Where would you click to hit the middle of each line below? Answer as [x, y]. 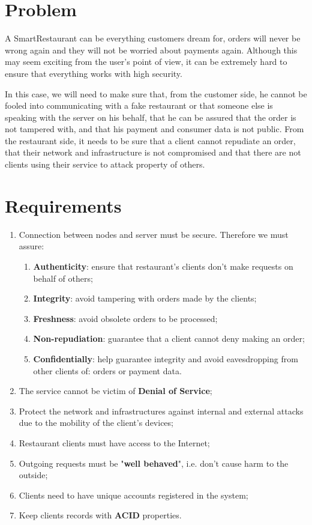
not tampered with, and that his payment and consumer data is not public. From [154, 129]
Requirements [63, 205]
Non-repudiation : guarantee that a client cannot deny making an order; [169, 338]
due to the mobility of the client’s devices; [96, 423]
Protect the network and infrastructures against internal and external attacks [161, 411]
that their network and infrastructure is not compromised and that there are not [153, 152]
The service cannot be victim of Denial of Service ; [115, 391]
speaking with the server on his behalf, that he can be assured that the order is [151, 117]
